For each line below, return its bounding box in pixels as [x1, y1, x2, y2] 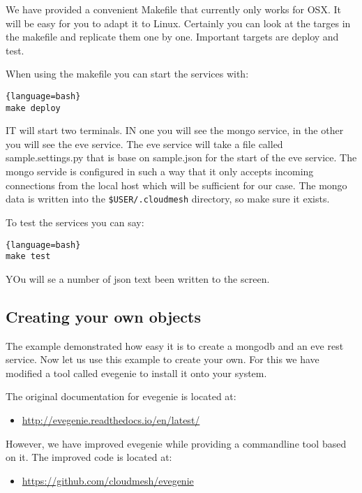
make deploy [6, 103, 61, 113]
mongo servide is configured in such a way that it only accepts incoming [6, 164, 314, 179]
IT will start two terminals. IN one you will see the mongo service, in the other [6, 123, 344, 138]
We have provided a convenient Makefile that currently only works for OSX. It [6, 2, 341, 16]
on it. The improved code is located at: [6, 450, 172, 464]
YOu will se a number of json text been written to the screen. [6, 271, 270, 286]
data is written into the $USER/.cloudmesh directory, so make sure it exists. [6, 191, 330, 206]
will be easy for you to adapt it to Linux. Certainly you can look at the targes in [6, 15, 351, 30]
